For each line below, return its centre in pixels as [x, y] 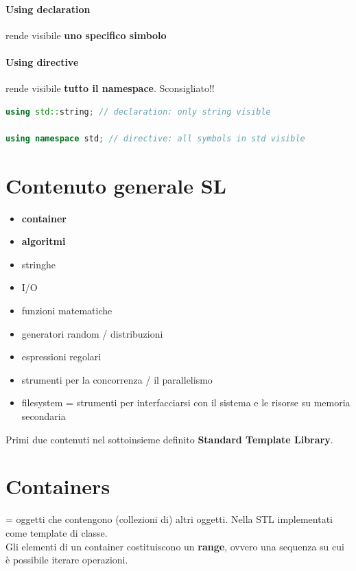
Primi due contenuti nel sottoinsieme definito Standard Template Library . [169, 439]
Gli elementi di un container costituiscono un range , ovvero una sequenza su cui [175, 546]
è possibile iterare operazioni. [67, 560]
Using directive [42, 61]
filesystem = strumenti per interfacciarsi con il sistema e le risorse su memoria [186, 403]
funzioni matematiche [67, 311]
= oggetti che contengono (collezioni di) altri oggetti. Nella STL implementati [169, 519]
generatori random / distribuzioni [92, 333]
